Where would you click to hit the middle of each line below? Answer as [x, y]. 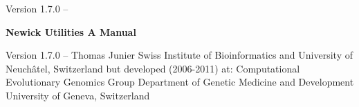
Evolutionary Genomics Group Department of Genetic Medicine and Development [180, 82]
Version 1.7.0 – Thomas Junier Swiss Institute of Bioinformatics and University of [179, 55]
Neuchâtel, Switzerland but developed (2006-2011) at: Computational [153, 68]
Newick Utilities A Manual [71, 31]
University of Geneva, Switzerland [78, 95]
